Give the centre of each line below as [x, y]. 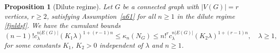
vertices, [17, 16]
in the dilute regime [206, 16]
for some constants [32, 45]
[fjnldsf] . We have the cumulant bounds [63, 25]
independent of [121, 45]
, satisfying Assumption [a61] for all [101, 16]
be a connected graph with [161, 6]
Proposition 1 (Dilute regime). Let [59, 6]
